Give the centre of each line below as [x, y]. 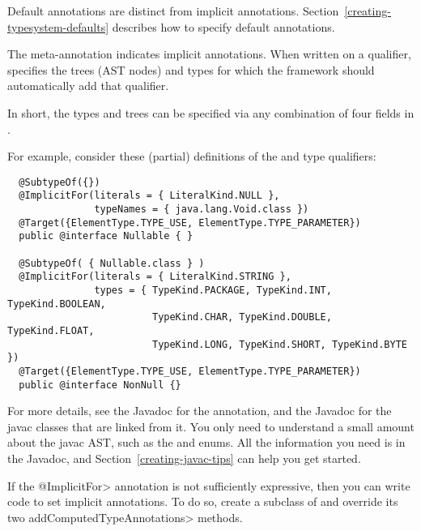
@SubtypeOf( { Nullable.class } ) [112, 263]
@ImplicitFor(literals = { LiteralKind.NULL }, [149, 196]
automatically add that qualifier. [88, 86]
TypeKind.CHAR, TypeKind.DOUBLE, [242, 317]
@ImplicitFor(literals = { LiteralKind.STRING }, [155, 277]
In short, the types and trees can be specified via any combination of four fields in [211, 112]
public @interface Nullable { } [106, 236]
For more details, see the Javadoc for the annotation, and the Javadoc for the [200, 411]
